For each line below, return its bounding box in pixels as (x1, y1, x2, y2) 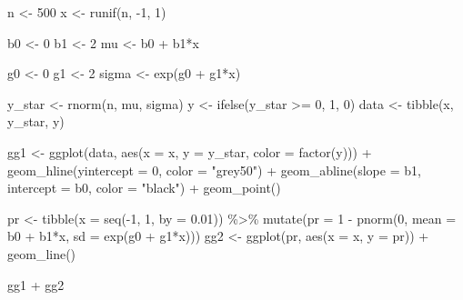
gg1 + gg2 (7, 275, 65, 294)
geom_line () (7, 244, 76, 263)
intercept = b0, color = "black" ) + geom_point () (7, 178, 281, 197)
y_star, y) (7, 112, 65, 131)
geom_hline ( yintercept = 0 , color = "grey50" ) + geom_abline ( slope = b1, (7, 160, 421, 179)
